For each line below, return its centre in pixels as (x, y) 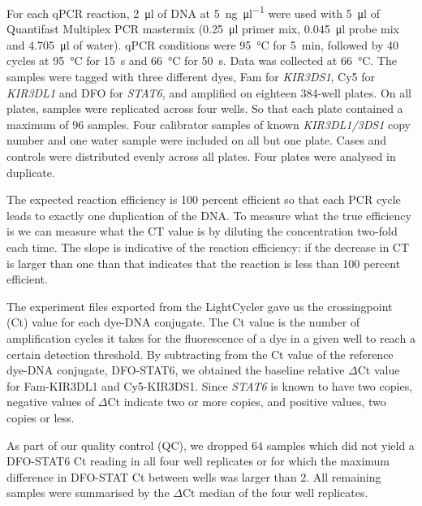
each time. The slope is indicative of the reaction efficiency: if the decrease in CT (208, 247)
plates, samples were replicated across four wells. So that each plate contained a (205, 108)
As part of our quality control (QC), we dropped (127, 445)
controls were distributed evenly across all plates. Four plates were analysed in (201, 156)
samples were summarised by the (88, 493)
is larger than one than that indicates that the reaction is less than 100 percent (204, 263)
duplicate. (31, 172)
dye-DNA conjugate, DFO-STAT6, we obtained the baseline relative (176, 370)
